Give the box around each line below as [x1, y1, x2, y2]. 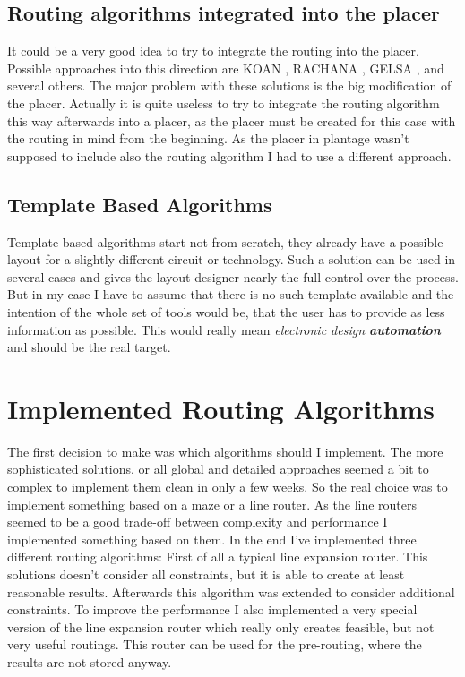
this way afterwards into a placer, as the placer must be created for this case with [7, 111, 456, 130]
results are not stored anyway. [7, 652, 172, 671]
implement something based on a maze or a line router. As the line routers [7, 494, 418, 513]
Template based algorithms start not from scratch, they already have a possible [7, 232, 443, 251]
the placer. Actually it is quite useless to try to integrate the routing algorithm [7, 93, 440, 112]
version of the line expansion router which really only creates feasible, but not [7, 617, 435, 636]
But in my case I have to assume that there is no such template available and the [7, 285, 454, 304]
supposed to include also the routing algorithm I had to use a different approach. [7, 146, 452, 165]
